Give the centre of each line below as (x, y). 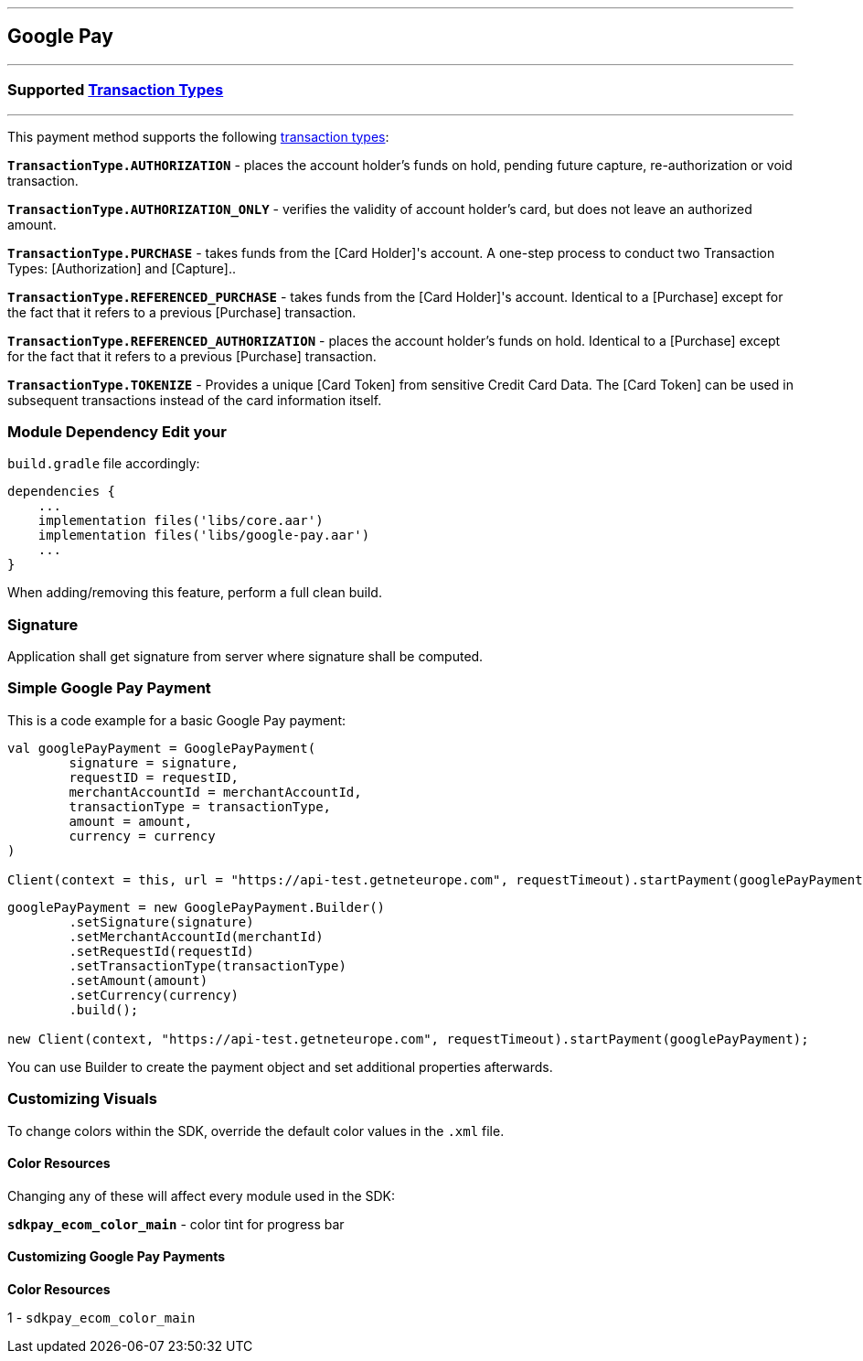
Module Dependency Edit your (117, 431)
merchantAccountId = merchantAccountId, (215, 792)
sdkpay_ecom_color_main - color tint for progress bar (176, 1224)
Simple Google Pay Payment (109, 688)
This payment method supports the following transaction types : (198, 136)
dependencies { (62, 492)
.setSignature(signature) (161, 922)
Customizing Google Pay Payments (117, 1257)
